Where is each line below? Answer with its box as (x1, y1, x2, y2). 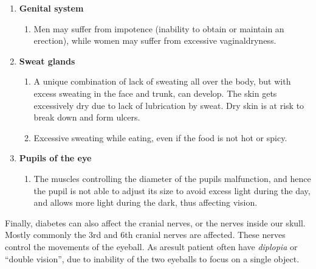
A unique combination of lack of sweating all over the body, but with (33, 75, 291, 88)
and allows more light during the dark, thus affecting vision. (33, 196, 258, 209)
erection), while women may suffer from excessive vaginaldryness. (33, 34, 276, 47)
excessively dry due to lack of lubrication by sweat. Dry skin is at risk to (33, 99, 304, 111)
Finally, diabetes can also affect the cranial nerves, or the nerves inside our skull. (5, 216, 306, 229)
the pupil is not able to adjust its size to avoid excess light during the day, (33, 184, 311, 197)
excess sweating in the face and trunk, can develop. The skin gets (33, 86, 277, 99)
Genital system (19, 2, 84, 14)
